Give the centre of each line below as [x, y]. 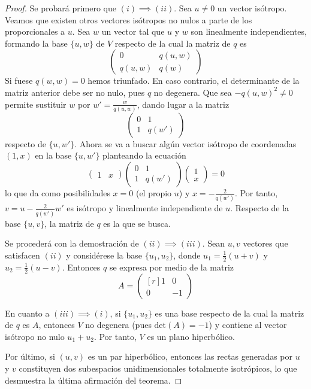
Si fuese [19, 80]
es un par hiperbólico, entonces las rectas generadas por [190, 356]
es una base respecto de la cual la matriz [230, 313]
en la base [53, 155]
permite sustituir [36, 104]
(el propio [154, 193]
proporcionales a [35, 31]
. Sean [214, 243]
